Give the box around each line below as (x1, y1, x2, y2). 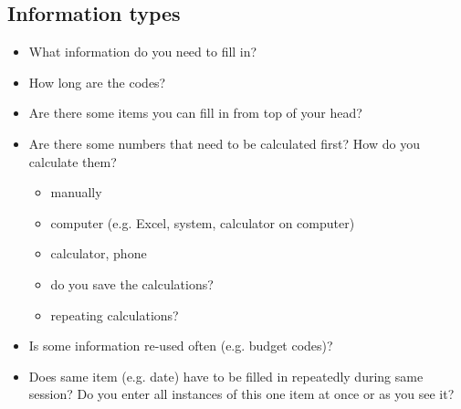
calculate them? (28, 152, 117, 171)
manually (50, 183, 102, 202)
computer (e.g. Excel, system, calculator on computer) (50, 213, 355, 232)
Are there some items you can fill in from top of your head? (28, 103, 362, 122)
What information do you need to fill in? (28, 42, 257, 61)
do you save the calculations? (50, 274, 214, 293)
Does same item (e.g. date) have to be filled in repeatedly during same (28, 366, 424, 385)
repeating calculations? (50, 305, 179, 324)
